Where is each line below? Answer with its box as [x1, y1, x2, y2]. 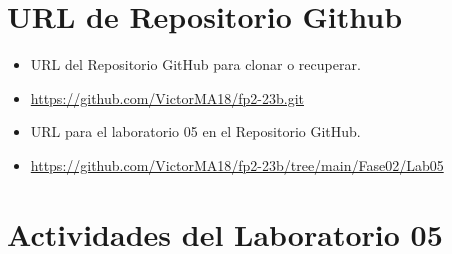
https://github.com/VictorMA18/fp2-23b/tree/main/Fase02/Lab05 [30, 154, 444, 175]
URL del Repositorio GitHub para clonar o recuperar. [30, 54, 361, 75]
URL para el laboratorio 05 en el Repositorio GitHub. [30, 121, 361, 142]
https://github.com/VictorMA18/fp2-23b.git [30, 87, 304, 108]
